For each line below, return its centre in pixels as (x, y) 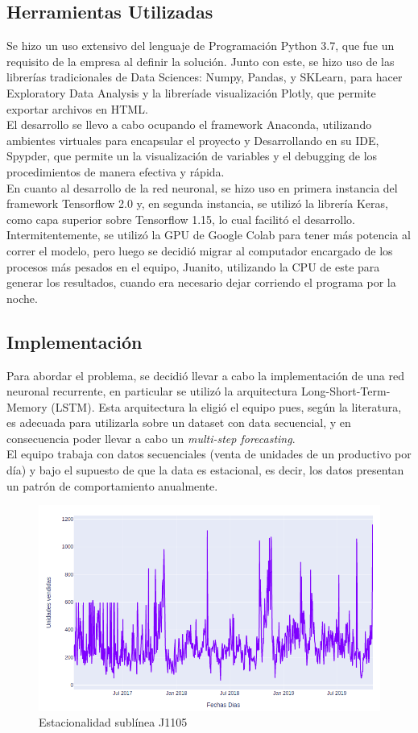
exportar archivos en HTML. (77, 108)
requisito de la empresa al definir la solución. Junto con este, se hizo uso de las (201, 61)
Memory (27, 406)
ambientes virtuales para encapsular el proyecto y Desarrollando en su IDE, (193, 140)
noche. (22, 298)
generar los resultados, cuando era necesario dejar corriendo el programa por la (201, 282)
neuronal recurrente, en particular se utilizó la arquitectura (152, 391)
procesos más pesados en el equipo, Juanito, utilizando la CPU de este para (193, 266)
